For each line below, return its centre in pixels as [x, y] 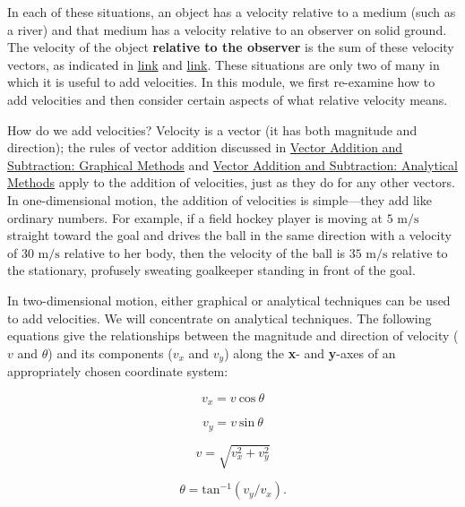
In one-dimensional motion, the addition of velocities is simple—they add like [220, 199]
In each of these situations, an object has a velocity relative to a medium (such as [232, 12]
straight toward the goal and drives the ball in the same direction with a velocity [229, 235]
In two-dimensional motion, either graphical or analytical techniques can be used [229, 300]
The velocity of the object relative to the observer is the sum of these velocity [231, 47]
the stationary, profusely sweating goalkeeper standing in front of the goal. [211, 270]
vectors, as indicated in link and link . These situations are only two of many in [224, 64]
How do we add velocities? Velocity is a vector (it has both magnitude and [212, 129]
